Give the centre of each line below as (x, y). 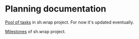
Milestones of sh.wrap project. (36, 31)
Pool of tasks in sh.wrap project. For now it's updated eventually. (69, 22)
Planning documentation (56, 9)
